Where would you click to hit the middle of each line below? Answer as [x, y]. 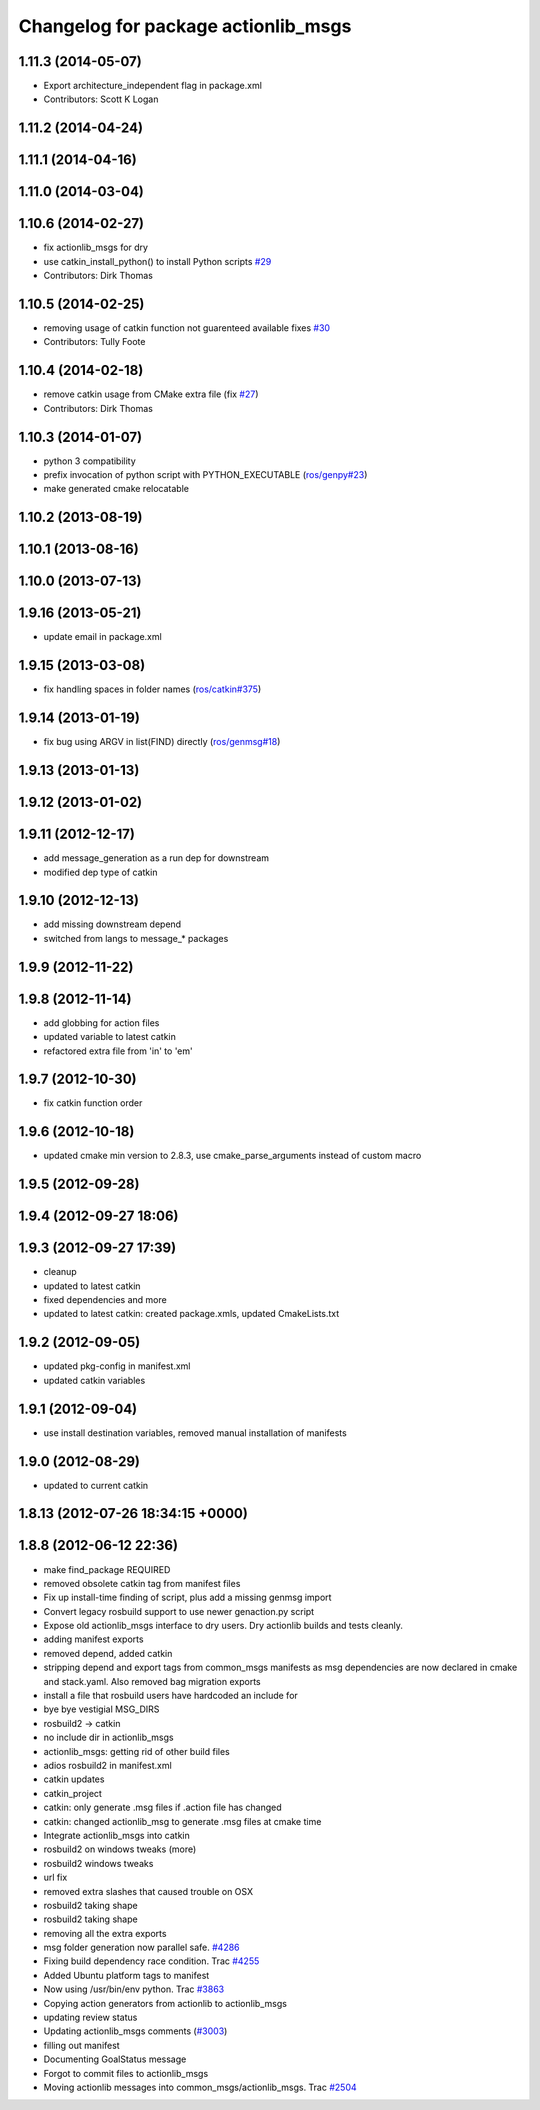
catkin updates [74, 1779]
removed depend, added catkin [108, 1653]
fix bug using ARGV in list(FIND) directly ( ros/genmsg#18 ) [162, 742]
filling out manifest [81, 2045]
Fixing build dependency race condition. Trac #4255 [151, 1961]
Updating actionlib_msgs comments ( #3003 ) [135, 2031]
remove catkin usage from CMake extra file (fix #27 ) [151, 394]
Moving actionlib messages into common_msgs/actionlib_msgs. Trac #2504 [200, 2087]
